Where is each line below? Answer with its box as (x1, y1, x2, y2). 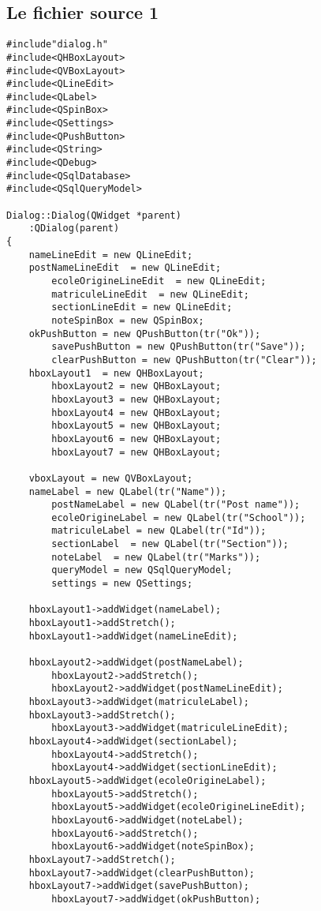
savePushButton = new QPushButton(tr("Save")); (51, 341, 306, 353)
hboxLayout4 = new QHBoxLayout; (51, 407, 222, 418)
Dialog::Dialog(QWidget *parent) (6, 209, 181, 221)
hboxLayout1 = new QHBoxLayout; (28, 367, 204, 379)
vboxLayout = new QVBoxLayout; (28, 472, 193, 484)
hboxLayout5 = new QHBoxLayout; (51, 420, 222, 432)
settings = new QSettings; (51, 578, 193, 590)
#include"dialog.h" (6, 39, 108, 51)
